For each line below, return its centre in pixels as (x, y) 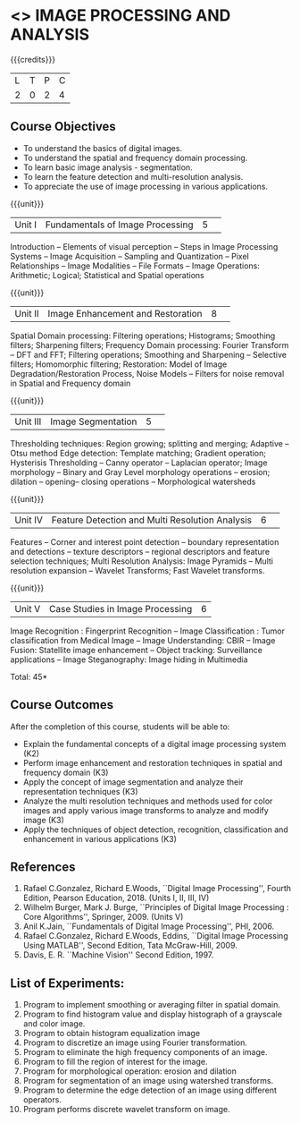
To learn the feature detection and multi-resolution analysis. (133, 176)
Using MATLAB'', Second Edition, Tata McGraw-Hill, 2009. (130, 946)
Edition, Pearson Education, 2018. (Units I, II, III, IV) (116, 898)
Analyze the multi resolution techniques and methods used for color (148, 801)
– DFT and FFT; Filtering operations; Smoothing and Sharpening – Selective (148, 354)
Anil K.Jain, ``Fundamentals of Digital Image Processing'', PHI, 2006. (149, 926)
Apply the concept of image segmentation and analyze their (133, 782)
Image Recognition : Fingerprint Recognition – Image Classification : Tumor (147, 631)
